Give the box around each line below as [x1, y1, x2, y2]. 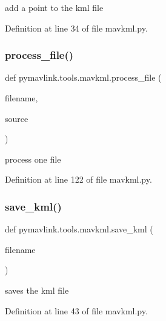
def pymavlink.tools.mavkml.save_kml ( [5, 223, 153, 235]
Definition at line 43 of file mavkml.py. [5, 304, 148, 317]
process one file [5, 152, 61, 165]
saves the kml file [5, 283, 69, 296]
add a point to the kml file [5, 1, 104, 13]
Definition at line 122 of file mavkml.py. [5, 173, 152, 186]
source [5, 112, 28, 124]
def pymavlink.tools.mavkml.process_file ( [5, 71, 162, 84]
